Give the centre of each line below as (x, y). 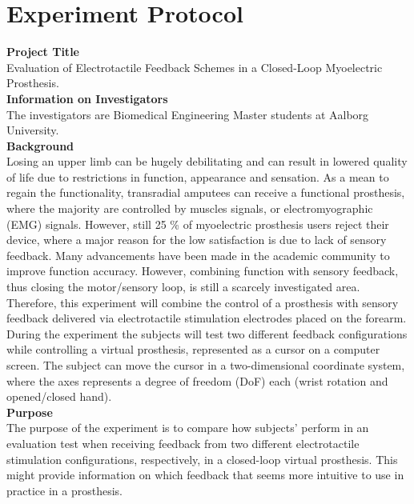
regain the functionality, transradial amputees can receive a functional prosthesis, (206, 192)
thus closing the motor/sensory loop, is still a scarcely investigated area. (183, 287)
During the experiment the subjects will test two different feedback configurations (207, 333)
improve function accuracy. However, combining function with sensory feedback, (203, 271)
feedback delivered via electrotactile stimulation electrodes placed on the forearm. (207, 318)
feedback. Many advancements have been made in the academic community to (198, 255)
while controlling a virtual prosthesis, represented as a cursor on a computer (193, 349)
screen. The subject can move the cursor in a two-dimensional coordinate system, (206, 365)
